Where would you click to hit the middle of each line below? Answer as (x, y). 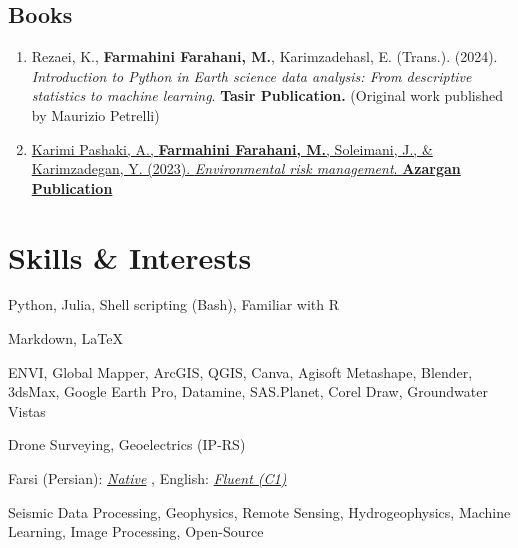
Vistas (27, 410)
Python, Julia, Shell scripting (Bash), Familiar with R (174, 304)
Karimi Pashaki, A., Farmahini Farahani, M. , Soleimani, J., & (232, 148)
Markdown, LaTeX (65, 338)
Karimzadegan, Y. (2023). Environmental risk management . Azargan (246, 168)
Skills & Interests (130, 256)
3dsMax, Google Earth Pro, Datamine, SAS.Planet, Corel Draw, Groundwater (248, 391)
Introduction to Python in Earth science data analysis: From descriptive (251, 75)
